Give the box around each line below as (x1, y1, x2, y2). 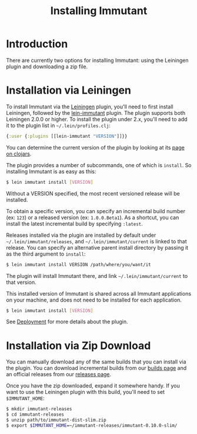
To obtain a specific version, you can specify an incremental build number (6, 207, 185, 214)
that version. (6, 279, 36, 286)
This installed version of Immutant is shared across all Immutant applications (6, 290, 192, 297)
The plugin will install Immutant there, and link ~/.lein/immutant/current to (6, 272, 188, 279)
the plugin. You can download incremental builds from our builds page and (6, 365, 187, 372)
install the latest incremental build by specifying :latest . (6, 220, 143, 227)
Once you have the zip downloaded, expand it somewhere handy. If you (6, 382, 181, 389)
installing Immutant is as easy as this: (6, 168, 96, 175)
